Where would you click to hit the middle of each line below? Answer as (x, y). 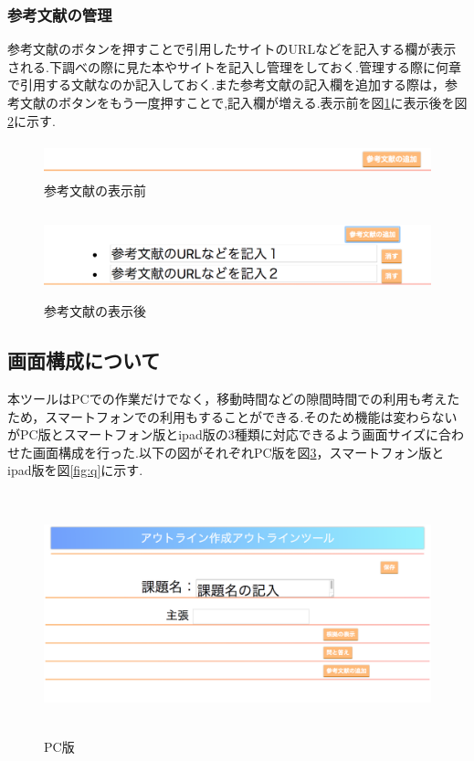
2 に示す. (32, 120)
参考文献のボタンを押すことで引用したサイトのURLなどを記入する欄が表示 (232, 49)
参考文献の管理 (60, 14)
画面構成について (84, 360)
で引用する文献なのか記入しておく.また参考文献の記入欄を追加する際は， (226, 85)
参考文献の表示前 (95, 190)
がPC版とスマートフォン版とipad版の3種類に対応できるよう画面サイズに (223, 434)
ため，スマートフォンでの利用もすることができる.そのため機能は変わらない (232, 416)
